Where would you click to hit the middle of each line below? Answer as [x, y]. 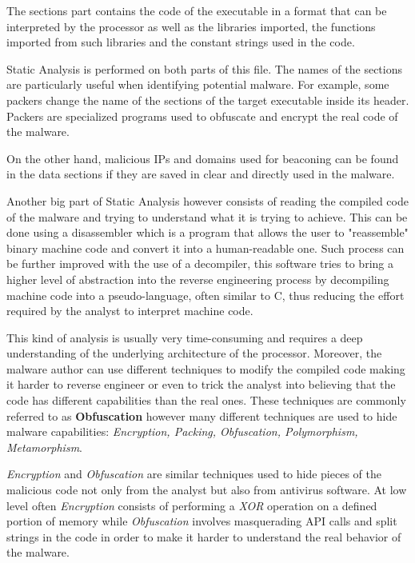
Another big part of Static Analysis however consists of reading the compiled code [207, 200]
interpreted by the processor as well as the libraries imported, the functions [191, 26]
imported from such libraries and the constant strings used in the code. [181, 42]
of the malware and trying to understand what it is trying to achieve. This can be [207, 216]
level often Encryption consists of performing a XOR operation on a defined [192, 505]
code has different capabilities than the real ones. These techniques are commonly [206, 400]
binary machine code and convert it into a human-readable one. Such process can [206, 248]
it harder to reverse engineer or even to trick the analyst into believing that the [201, 384]
